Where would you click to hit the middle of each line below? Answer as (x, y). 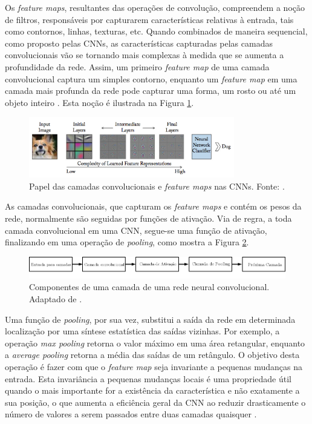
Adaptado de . (56, 299)
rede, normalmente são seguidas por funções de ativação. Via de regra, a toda (148, 218)
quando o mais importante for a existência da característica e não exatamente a (152, 390)
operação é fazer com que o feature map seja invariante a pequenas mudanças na (154, 366)
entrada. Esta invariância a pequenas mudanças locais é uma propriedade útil (148, 378)
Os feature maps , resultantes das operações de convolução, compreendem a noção (155, 7)
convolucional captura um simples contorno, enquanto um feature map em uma (151, 78)
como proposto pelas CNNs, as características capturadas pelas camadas (139, 43)
